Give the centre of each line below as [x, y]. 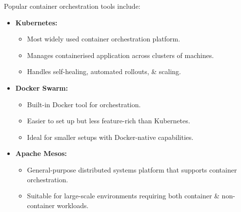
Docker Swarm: [42, 87]
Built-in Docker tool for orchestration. [84, 104]
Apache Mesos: [41, 153]
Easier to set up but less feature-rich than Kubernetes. [109, 121]
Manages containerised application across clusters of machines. [120, 55]
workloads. [73, 205]
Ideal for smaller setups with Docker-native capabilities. [110, 137]
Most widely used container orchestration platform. [104, 39]
